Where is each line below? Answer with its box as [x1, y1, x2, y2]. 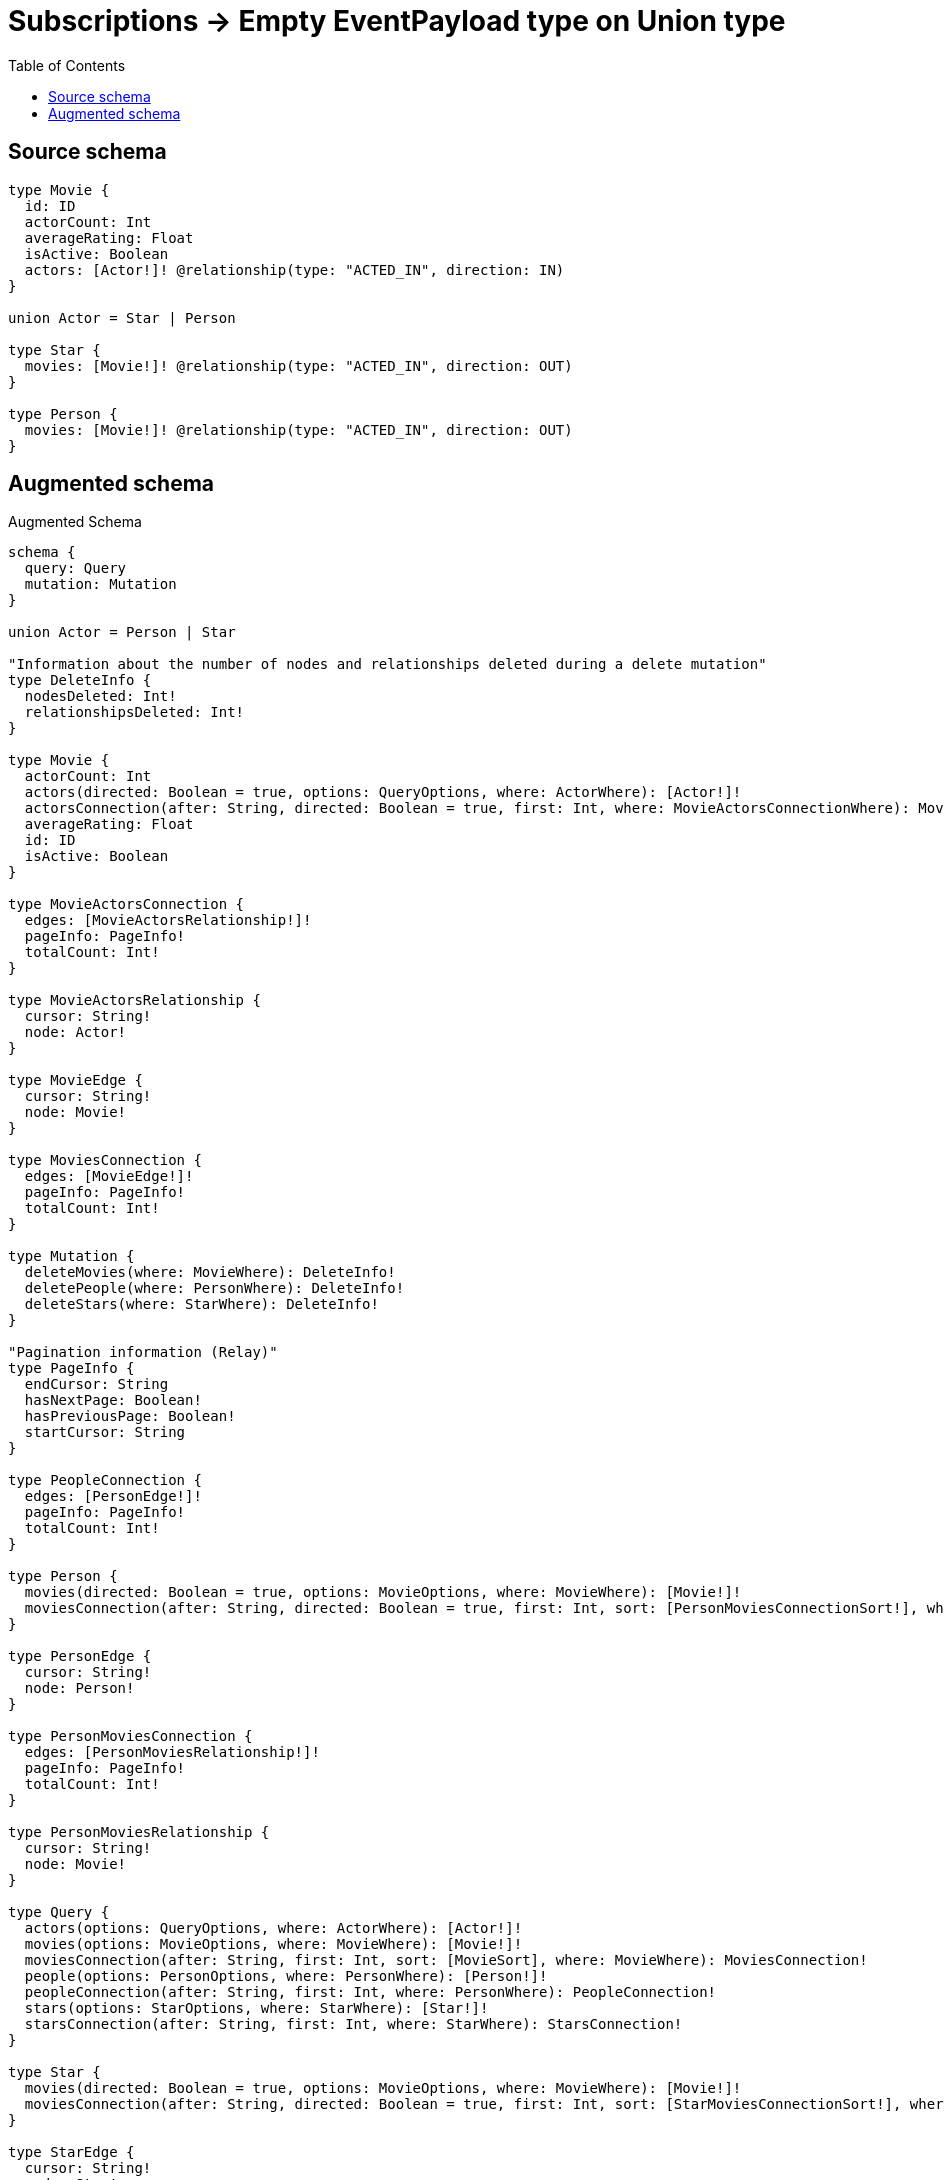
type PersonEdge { [8, 1648, 152, 1665]
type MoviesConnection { [8, 1152, 202, 1169]
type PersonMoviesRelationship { [8, 1824, 270, 1841]
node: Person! [24, 1680, 135, 1697]
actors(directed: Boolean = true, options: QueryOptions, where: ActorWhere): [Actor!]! [24, 784, 742, 801]
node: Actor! [24, 1024, 127, 1041]
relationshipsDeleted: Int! [24, 704, 245, 721]
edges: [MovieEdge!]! [24, 1168, 194, 1185]
